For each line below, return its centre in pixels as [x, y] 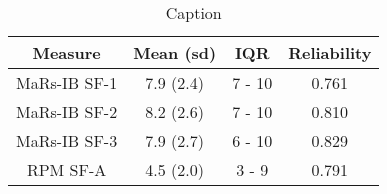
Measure [66, 52]
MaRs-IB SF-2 [67, 111]
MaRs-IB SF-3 [67, 140]
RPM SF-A [66, 169]
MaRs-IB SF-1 [67, 82]
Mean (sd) [175, 52]
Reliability [330, 52]
